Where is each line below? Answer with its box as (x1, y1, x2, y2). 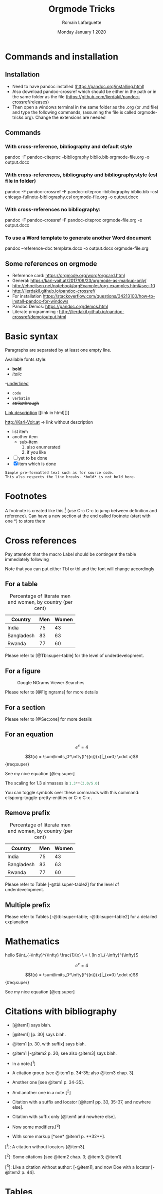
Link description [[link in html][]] (5, 410, 70, 416)
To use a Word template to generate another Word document (5, 234, 151, 241)
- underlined (5, 381, 29, 387)
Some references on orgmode (5, 260, 97, 268)
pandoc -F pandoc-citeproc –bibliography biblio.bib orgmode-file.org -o (5, 154, 150, 160)
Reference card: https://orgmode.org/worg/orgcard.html (12, 273, 125, 279)
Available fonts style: (5, 356, 47, 362)
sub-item (19, 439, 38, 445)
